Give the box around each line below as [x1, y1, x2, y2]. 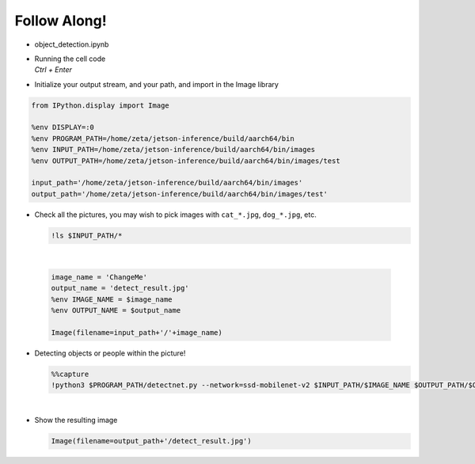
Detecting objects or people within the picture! [34, 348, 186, 358]
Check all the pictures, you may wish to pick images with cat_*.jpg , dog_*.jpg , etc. [34, 210, 317, 219]
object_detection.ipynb [34, 40, 109, 49]
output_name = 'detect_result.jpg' [51, 283, 189, 293]
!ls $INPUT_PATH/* [51, 230, 123, 240]
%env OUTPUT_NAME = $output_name [51, 306, 181, 314]
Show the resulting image [34, 416, 118, 425]
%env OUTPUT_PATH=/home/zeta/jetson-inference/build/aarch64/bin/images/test [31, 156, 340, 165]
